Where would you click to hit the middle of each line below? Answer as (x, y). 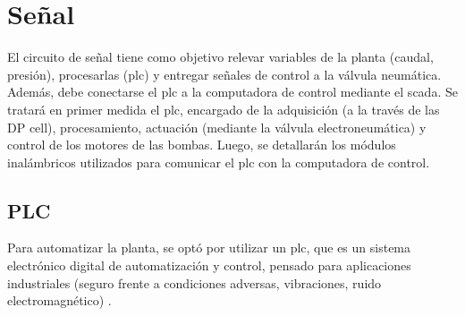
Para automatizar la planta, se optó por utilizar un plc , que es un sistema (209, 248)
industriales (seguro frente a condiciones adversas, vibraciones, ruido (194, 282)
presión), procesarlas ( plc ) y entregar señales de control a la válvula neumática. (224, 74)
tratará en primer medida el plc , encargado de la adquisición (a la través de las (224, 109)
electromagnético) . (59, 300)
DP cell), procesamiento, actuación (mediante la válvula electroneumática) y (217, 127)
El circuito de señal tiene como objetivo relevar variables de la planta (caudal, (220, 57)
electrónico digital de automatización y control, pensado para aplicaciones (209, 265)
